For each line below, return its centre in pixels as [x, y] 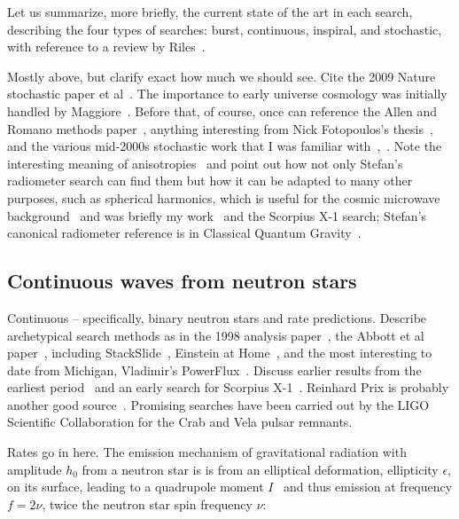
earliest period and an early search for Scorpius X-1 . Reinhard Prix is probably [228, 387]
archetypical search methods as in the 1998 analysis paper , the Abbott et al [216, 335]
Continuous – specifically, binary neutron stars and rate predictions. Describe [217, 317]
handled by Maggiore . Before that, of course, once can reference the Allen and [222, 110]
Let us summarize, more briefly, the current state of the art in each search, [210, 12]
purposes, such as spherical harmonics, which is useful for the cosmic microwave [224, 197]
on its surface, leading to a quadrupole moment [136, 487]
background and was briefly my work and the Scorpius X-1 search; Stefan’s [217, 215]
